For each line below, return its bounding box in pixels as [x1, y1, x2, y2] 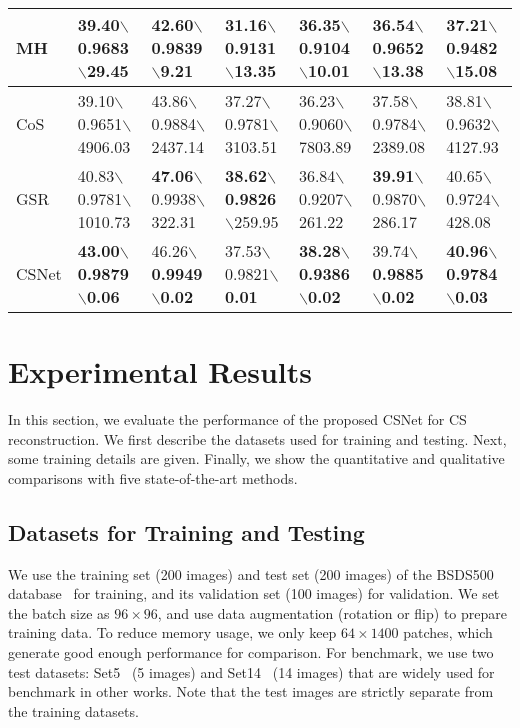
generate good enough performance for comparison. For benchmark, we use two [8, 642, 494, 663]
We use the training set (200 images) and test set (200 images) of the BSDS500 [8, 563, 494, 584]
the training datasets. [8, 700, 139, 721]
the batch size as [8, 602, 110, 623]
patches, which [403, 622, 493, 643]
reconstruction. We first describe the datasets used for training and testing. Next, [8, 428, 507, 449]
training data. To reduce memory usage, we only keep [8, 622, 337, 643]
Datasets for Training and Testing [8, 516, 365, 547]
